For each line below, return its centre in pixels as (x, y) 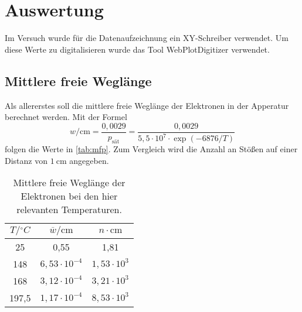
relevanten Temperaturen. (69, 210)
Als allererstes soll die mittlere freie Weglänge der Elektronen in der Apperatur (147, 105)
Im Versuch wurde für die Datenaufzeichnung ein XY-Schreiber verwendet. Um (147, 38)
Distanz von (26, 160)
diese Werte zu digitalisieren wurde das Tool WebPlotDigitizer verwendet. (137, 49)
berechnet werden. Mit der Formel (66, 117)
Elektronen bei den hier (69, 196)
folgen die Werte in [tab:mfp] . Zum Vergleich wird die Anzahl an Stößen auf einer (151, 149)
